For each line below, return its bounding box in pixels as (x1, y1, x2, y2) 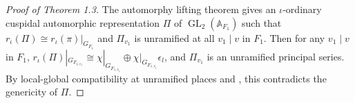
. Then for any (263, 30, 325, 45)
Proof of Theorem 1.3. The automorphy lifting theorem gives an (6, 2, 276, 16)
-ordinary (282, 2, 322, 16)
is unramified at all (134, 30, 215, 45)
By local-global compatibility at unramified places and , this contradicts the (6, 71, 327, 85)
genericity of (6, 84, 58, 99)
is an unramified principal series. (207, 49, 345, 63)
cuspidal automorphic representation (6, 15, 160, 30)
